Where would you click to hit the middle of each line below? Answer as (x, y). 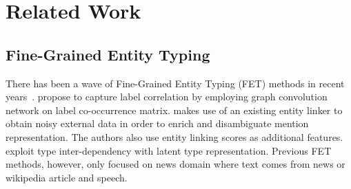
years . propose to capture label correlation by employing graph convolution (167, 97)
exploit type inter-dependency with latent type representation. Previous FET (169, 150)
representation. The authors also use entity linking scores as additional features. (174, 136)
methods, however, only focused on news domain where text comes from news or (175, 164)
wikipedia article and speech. (67, 177)
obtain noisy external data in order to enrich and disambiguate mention (157, 123)
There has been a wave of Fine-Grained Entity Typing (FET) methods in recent (175, 83)
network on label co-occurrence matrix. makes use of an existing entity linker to (174, 110)
